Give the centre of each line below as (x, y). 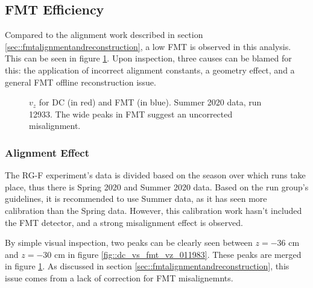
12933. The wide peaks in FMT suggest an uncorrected (131, 114)
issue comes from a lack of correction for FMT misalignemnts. (119, 277)
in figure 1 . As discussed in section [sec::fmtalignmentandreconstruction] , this (147, 266)
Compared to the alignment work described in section (104, 35)
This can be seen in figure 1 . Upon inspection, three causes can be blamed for (148, 58)
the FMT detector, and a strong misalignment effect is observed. (124, 222)
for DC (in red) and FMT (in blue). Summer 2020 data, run (150, 102)
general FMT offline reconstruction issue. (81, 82)
